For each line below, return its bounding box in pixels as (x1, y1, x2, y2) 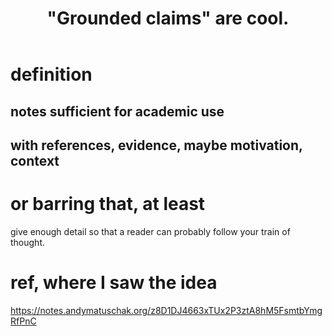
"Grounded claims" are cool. (46, 7, 290, 30)
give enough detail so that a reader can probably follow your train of (10, 225, 291, 237)
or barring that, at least (10, 193, 206, 216)
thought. (10, 236, 46, 248)
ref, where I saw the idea (10, 272, 218, 294)
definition (10, 63, 93, 86)
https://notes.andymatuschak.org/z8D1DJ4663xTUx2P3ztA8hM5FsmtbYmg (10, 304, 323, 316)
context (10, 152, 60, 169)
